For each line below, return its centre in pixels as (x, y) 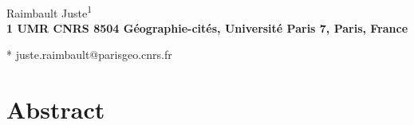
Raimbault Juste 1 (49, 11)
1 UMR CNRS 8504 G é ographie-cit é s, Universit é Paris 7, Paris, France (207, 27)
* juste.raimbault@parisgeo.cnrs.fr (89, 55)
